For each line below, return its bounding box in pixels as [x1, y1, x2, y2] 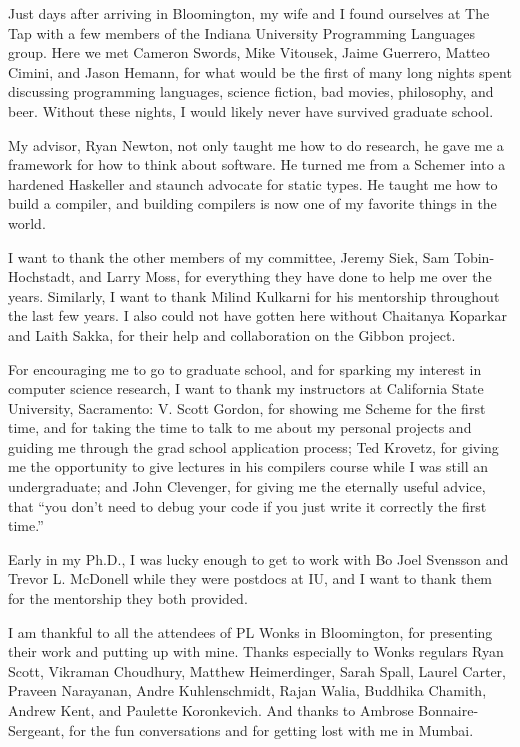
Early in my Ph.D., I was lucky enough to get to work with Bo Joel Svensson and [8, 548, 509, 569]
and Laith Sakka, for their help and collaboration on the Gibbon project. [8, 324, 456, 345]
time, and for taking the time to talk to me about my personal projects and [8, 417, 472, 438]
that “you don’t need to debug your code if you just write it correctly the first [8, 495, 487, 516]
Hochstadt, [8, 266, 75, 287]
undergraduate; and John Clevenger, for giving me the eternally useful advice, [8, 476, 486, 497]
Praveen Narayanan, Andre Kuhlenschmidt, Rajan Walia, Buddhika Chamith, [8, 680, 487, 701]
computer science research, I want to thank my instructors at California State [8, 378, 484, 399]
